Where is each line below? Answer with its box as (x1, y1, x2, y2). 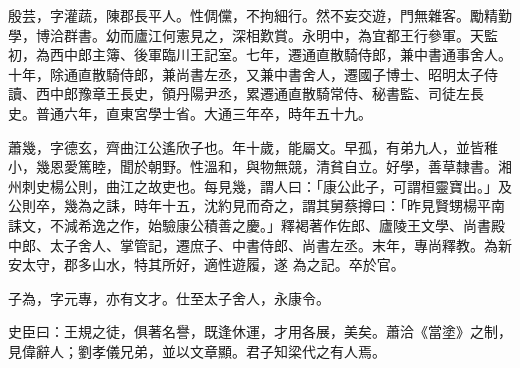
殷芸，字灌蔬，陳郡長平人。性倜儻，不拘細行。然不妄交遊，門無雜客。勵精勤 (8, 5, 512, 25)
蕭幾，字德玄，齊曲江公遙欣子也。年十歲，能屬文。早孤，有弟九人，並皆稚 (8, 136, 498, 157)
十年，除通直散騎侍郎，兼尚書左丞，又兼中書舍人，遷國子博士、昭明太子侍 (8, 63, 498, 84)
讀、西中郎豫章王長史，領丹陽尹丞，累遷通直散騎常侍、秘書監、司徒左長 (8, 83, 484, 104)
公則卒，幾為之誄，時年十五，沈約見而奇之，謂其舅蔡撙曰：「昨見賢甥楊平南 (8, 195, 505, 216)
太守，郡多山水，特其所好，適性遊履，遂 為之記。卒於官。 (21, 254, 405, 275)
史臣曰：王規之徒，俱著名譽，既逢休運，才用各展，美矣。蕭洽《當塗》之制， (8, 321, 512, 342)
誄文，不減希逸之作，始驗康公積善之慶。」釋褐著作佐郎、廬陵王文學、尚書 (8, 214, 491, 235)
